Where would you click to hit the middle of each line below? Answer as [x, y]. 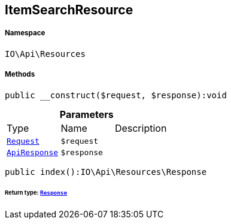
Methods [20, 75]
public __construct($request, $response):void [116, 95]
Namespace [25, 33]
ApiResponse [33, 152]
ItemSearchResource [69, 10]
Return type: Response [36, 193]
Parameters [86, 114]
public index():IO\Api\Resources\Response [106, 172]
